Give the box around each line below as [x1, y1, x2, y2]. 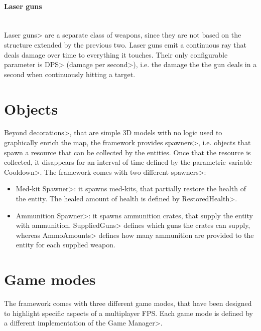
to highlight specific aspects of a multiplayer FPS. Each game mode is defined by [4, 307, 253, 318]
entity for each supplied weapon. [16, 239, 115, 250]
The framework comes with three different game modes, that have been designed [4, 298, 252, 308]
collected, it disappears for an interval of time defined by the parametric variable [4, 157, 252, 167]
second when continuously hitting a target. [4, 69, 136, 79]
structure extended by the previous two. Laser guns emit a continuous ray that [4, 39, 246, 50]
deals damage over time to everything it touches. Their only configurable [4, 49, 228, 60]
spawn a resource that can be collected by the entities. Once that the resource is [4, 147, 251, 157]
